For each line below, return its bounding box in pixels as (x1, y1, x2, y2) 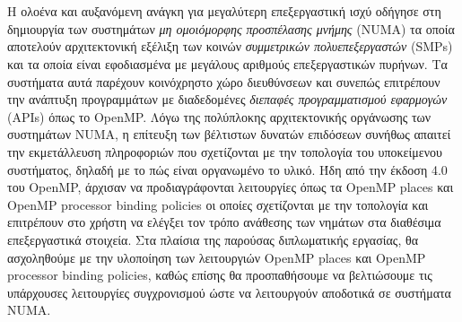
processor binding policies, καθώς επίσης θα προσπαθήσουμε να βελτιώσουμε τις (7, 265, 432, 284)
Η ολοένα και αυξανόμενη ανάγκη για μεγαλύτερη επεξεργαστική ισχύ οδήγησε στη (7, 2, 441, 21)
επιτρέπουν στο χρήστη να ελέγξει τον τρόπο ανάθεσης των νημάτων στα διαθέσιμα (7, 213, 441, 231)
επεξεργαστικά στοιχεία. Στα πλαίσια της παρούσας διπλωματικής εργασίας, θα (7, 230, 418, 248)
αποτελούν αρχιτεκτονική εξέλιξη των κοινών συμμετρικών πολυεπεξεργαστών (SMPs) (7, 37, 453, 56)
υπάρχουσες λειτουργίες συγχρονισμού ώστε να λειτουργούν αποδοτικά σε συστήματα (7, 283, 451, 301)
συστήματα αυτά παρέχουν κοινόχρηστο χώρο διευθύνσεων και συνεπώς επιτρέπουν (7, 72, 440, 91)
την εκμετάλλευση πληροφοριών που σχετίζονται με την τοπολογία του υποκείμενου (7, 142, 442, 161)
